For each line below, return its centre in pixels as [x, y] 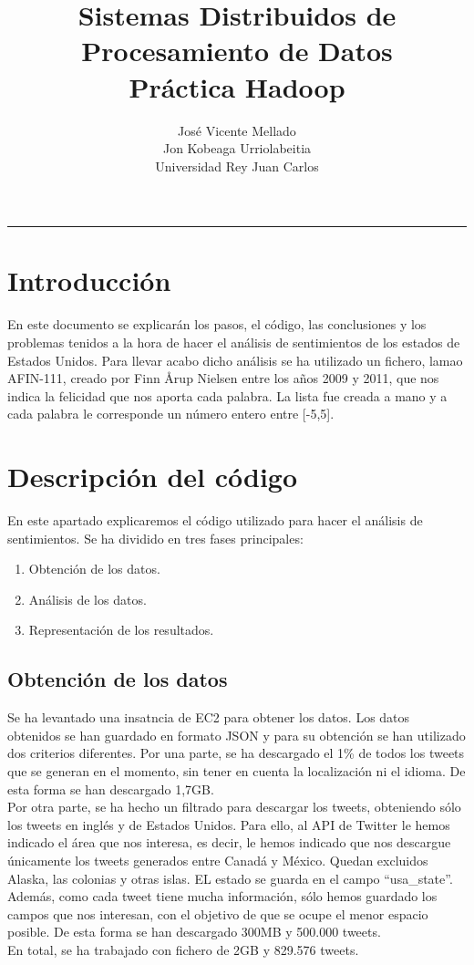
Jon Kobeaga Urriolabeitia [237, 148]
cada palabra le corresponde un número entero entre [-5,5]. [171, 414]
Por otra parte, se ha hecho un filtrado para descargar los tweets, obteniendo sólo [234, 807]
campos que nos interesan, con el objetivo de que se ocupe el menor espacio [218, 913]
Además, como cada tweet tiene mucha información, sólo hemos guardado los [222, 896]
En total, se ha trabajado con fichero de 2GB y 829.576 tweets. [183, 949]
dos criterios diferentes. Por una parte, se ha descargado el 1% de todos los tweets [236, 753]
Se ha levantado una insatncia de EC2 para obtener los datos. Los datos [209, 717]
